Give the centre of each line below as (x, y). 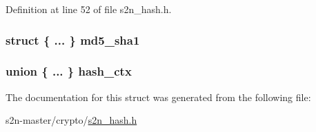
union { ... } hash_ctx (69, 71)
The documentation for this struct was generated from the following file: (158, 97)
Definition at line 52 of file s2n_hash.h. (89, 9)
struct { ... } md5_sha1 (73, 40)
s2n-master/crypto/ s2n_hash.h (71, 120)
